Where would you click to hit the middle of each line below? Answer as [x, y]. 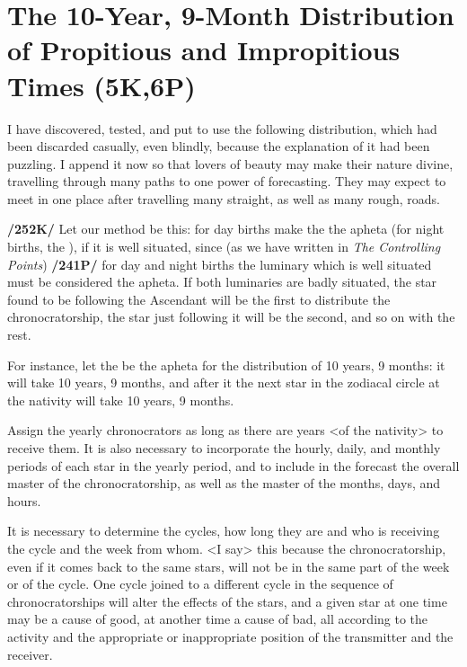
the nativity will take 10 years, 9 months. [121, 400]
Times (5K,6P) [101, 85]
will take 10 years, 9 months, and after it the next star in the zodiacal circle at [224, 382]
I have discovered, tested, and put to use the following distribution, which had [222, 128]
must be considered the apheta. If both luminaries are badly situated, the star [222, 282]
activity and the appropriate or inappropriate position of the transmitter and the [230, 636]
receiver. [30, 654]
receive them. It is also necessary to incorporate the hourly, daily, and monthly [224, 448]
